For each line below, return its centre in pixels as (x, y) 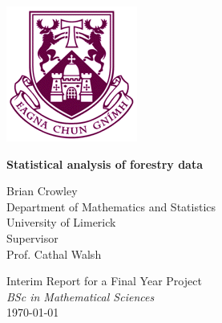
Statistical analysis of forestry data (105, 164)
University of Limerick (61, 222)
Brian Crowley (42, 191)
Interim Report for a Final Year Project (104, 281)
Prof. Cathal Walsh (54, 253)
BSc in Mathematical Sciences (81, 296)
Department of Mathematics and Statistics (111, 206)
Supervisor (32, 237)
